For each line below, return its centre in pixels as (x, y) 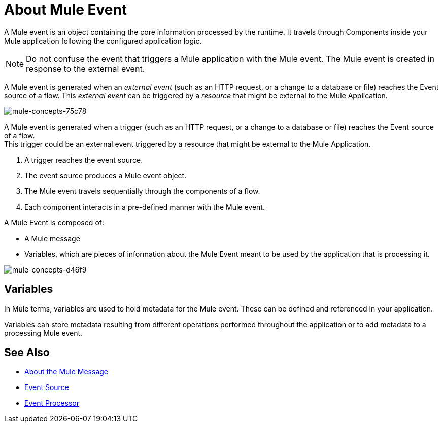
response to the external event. (86, 69)
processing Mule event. (43, 333)
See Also (27, 353)
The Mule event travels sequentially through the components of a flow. (142, 191)
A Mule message (52, 238)
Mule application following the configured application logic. (103, 41)
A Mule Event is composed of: (54, 222)
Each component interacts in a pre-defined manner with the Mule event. (145, 207)
